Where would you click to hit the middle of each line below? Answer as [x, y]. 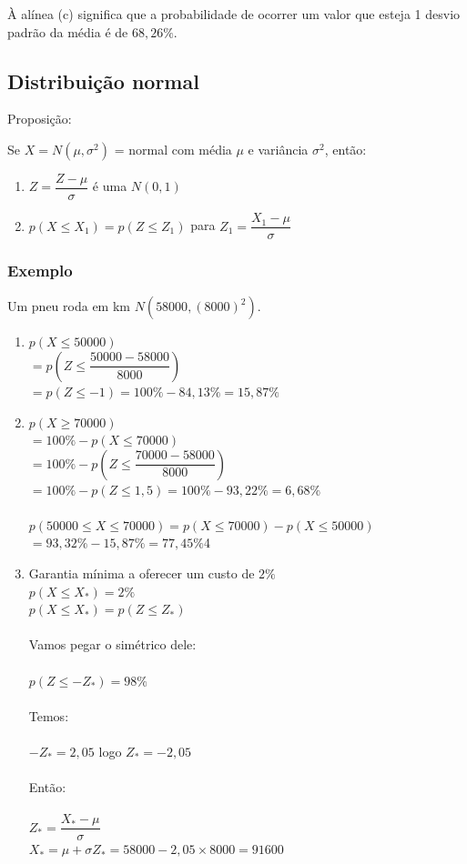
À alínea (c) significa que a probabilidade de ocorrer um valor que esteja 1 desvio [234, 14]
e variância [278, 149]
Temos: [49, 715]
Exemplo [40, 271]
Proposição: [40, 119]
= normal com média [173, 149]
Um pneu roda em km [69, 306]
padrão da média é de [68, 31]
